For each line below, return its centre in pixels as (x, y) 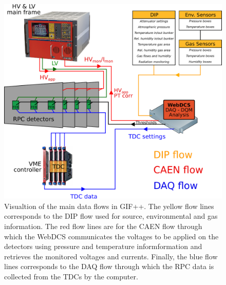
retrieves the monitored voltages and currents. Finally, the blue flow (111, 256)
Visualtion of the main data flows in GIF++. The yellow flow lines (109, 206)
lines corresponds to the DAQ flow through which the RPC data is (109, 266)
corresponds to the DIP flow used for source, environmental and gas (111, 216)
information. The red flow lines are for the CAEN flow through (103, 226)
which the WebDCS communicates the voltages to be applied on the (111, 236)
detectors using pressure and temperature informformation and (103, 246)
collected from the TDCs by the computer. (71, 277)
